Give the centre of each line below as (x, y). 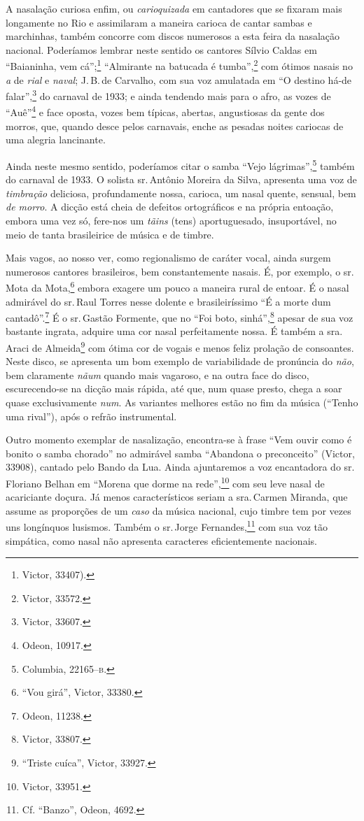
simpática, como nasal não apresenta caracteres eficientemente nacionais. (161, 540)
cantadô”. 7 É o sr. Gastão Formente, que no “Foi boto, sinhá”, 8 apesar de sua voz (180, 316)
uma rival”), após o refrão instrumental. (91, 416)
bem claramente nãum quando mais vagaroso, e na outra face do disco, (157, 374)
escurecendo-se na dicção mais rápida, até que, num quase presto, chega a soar (174, 388)
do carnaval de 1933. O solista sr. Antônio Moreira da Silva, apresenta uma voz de (181, 179)
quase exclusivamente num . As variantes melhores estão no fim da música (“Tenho (182, 402)
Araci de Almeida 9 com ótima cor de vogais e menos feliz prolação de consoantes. (180, 347)
